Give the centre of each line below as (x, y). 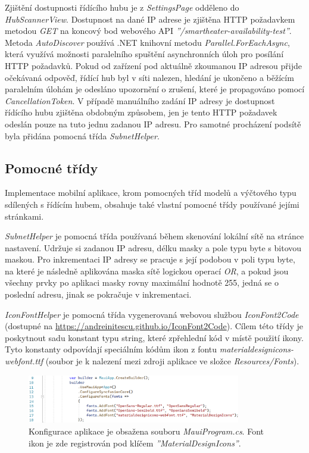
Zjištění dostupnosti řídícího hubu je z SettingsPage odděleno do (122, 7)
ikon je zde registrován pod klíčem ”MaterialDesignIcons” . (135, 443)
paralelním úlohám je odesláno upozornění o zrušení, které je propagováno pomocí (155, 89)
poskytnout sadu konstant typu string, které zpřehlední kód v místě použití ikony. (154, 337)
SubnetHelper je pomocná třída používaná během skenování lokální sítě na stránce (154, 236)
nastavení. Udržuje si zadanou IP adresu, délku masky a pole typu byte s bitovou (153, 247)
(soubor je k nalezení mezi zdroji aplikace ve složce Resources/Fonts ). (172, 361)
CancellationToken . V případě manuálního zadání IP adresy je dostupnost (140, 100)
